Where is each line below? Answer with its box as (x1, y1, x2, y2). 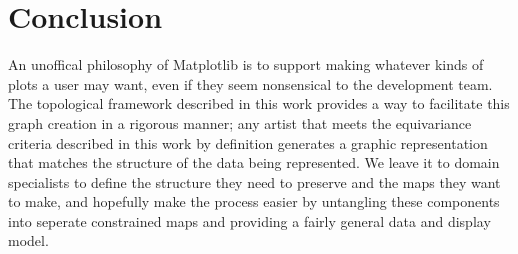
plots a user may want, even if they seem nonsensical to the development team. (8, 73, 493, 94)
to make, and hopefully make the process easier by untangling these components (8, 191, 500, 212)
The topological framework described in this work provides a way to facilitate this (8, 93, 510, 114)
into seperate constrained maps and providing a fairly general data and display (8, 210, 491, 231)
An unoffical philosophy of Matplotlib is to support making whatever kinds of (8, 54, 484, 75)
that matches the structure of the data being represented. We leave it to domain (8, 152, 500, 173)
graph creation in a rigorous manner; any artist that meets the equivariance (8, 112, 472, 133)
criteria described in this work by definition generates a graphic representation (8, 132, 488, 153)
